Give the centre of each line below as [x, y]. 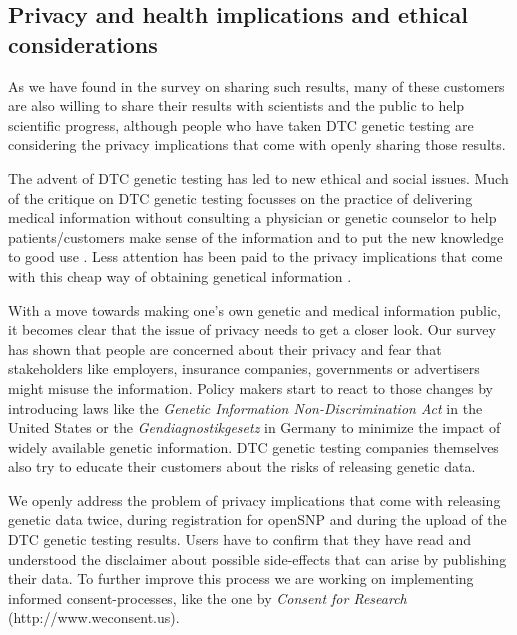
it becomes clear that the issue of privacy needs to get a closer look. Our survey [252, 329]
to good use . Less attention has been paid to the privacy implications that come [255, 256]
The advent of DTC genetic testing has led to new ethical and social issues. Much [258, 177]
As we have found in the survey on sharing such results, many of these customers [256, 85]
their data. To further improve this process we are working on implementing [241, 578]
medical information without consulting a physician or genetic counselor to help [252, 217]
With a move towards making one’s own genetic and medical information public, [254, 309]
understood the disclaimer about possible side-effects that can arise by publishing [257, 558]
